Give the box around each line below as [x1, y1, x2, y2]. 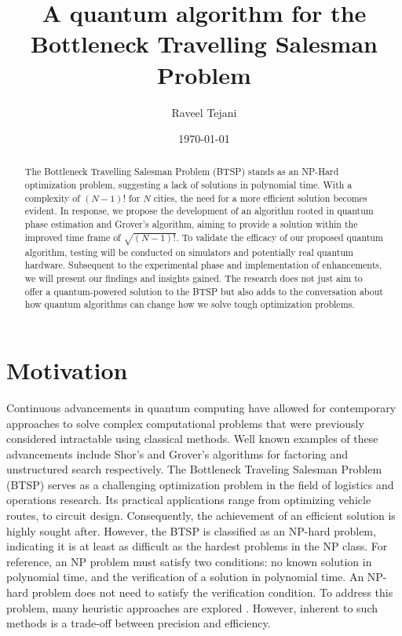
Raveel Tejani [171, 104, 237, 120]
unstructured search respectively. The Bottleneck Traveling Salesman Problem [6, 461, 382, 477]
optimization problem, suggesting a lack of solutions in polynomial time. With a [24, 178, 353, 192]
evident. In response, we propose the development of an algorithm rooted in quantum [24, 204, 374, 217]
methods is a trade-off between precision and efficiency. [6, 615, 271, 631]
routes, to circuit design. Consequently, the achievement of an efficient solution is [6, 507, 396, 524]
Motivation [6, 353, 128, 386]
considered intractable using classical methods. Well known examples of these [6, 430, 378, 447]
